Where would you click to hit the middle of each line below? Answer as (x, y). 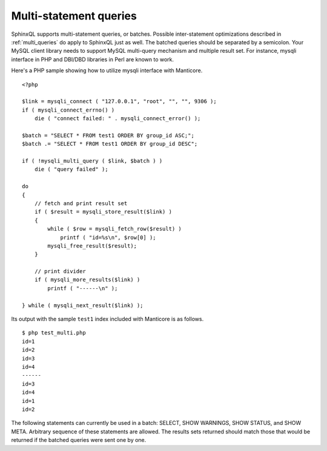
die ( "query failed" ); (71, 169)
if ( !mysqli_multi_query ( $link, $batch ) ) (92, 161)
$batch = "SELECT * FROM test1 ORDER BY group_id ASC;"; (108, 135)
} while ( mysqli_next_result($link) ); (83, 305)
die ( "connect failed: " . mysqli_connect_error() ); (117, 119)
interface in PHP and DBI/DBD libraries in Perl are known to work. (93, 59)
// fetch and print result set (81, 203)
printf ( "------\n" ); (83, 288)
